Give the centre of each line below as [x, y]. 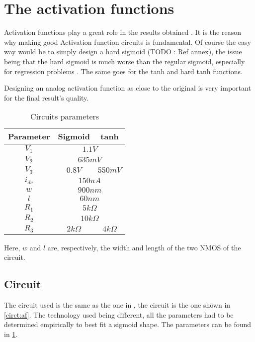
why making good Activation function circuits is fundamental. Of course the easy [128, 42]
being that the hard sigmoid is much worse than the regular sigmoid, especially [125, 61]
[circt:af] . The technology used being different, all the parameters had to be [119, 314]
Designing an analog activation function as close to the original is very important [127, 88]
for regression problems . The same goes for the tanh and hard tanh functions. [123, 71]
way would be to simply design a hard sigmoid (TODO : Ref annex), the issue [123, 52]
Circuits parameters [65, 116]
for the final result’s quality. [46, 97]
